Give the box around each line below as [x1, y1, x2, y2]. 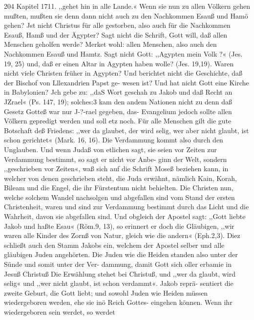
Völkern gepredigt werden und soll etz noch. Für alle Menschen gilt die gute [4, 116, 232, 126]
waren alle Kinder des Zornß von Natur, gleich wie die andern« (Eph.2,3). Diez [4, 230, 240, 240]
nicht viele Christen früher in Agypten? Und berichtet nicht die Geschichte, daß [4, 68, 243, 78]
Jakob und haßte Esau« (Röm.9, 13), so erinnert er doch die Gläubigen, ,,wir [4, 220, 234, 231]
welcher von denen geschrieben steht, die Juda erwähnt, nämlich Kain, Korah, [4, 173, 237, 183]
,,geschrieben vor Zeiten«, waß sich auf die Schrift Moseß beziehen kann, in [4, 163, 229, 174]
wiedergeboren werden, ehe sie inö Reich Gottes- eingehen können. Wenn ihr [4, 297, 233, 307]
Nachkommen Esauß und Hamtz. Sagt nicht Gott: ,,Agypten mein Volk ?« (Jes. [4, 48, 243, 59]
